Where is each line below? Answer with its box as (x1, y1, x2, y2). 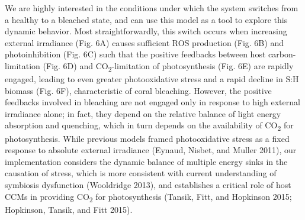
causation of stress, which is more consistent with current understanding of (5, 167, 277, 179)
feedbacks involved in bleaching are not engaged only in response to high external (5, 96, 300, 108)
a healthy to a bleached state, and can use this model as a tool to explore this (5, 13, 288, 25)
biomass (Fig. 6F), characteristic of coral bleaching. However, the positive (5, 84, 272, 96)
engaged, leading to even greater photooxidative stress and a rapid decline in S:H (5, 73, 299, 85)
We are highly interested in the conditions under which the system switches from (5, 2, 298, 14)
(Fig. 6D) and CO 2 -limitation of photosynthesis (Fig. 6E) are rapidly (43, 59, 294, 73)
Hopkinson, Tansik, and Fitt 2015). (5, 203, 133, 215)
